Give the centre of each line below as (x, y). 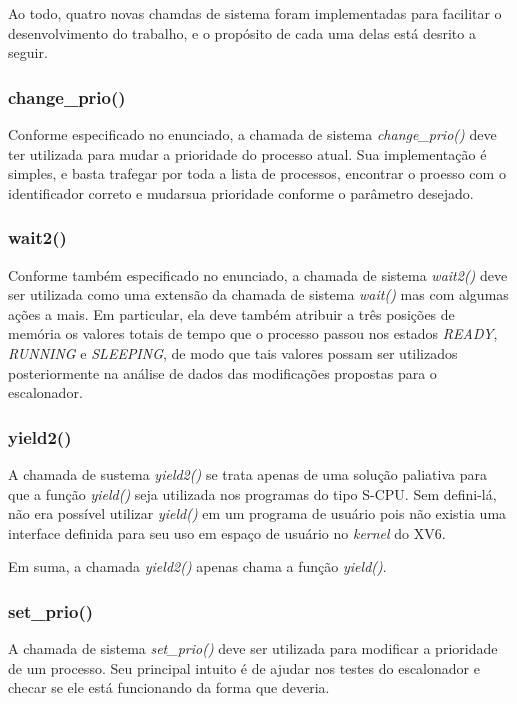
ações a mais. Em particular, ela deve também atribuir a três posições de (231, 313)
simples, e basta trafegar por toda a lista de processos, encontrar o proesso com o (257, 173)
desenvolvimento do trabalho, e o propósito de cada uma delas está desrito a (242, 32)
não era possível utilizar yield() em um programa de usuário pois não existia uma (257, 513)
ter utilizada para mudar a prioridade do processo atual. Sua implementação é (247, 153)
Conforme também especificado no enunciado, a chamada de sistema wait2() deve (258, 274)
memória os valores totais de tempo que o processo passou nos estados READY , (253, 333)
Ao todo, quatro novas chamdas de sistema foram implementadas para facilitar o (255, 13)
